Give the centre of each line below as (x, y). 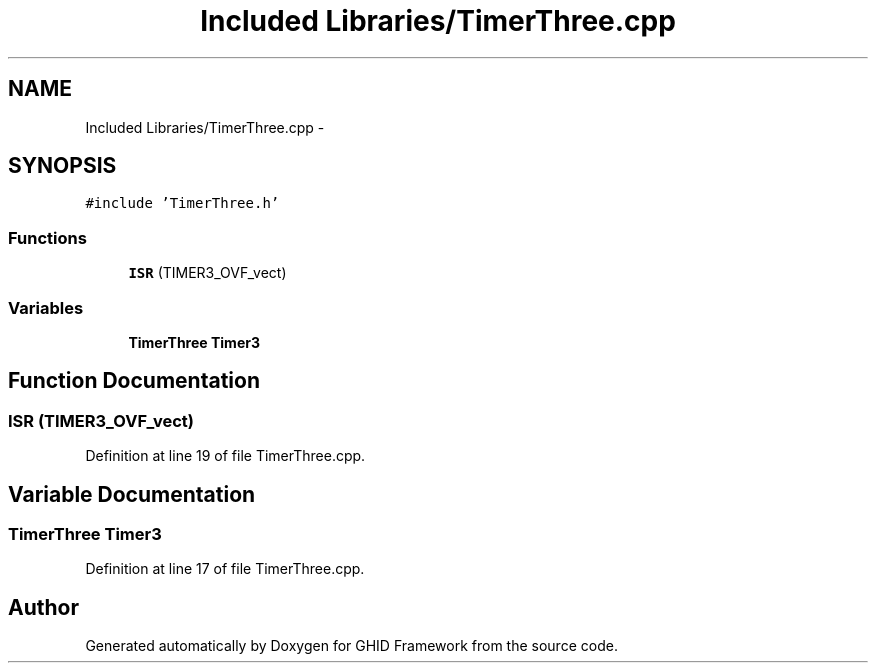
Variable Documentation (132, 494)
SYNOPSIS (62, 166)
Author (43, 607)
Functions (47, 237)
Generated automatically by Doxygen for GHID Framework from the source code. (351, 646)
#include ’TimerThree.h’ (182, 203)
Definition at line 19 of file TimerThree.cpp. (225, 456)
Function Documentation (134, 381)
